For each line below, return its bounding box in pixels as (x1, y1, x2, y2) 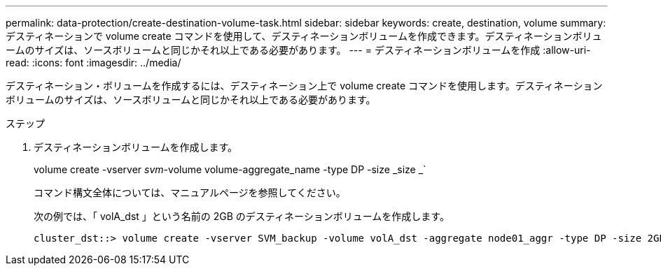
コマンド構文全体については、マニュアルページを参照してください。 (34, 186, 346, 198)
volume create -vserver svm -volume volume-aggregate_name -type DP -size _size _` (34, 163, 426, 175)
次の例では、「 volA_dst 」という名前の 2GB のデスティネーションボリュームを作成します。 (34, 210, 450, 222)
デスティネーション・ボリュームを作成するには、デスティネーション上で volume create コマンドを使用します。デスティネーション (6, 80, 603, 91)
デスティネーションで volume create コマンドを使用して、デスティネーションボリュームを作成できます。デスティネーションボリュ (6, 30, 602, 42)
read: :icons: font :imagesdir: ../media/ (6, 57, 181, 68)
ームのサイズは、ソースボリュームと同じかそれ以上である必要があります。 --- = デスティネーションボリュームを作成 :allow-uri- (6, 44, 591, 56)
